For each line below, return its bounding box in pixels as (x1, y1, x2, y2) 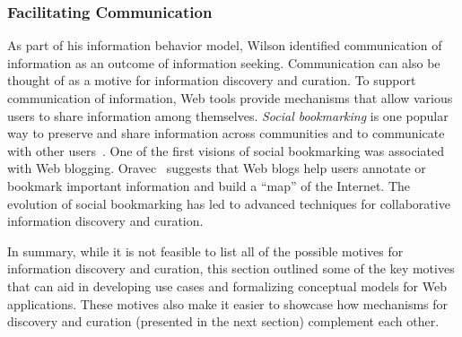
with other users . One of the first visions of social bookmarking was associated (7, 141, 444, 160)
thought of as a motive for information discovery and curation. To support (7, 71, 416, 90)
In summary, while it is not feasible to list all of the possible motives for (7, 241, 404, 260)
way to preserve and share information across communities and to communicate (7, 124, 445, 143)
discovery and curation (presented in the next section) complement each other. (7, 312, 440, 331)
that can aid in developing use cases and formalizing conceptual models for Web (7, 276, 447, 295)
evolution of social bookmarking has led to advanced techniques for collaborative (7, 194, 450, 212)
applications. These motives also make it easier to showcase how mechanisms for (7, 294, 449, 313)
